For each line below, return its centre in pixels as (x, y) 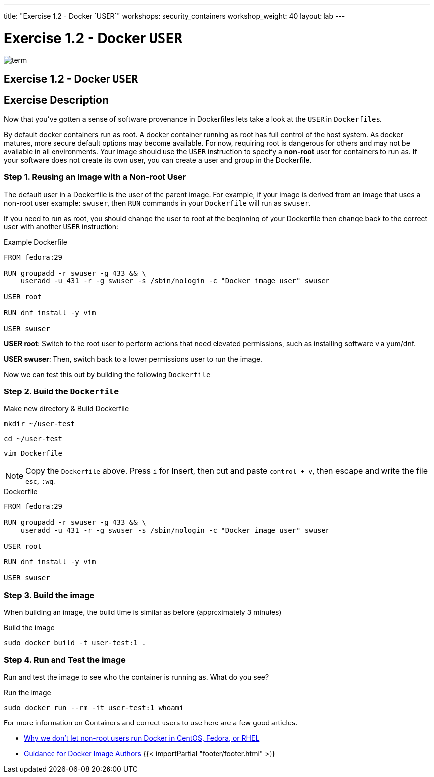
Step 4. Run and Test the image (65, 660)
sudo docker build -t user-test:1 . (75, 643)
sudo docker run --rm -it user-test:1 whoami (94, 707)
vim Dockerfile (33, 454)
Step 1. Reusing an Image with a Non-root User (95, 177)
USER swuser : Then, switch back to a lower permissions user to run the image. (133, 359)
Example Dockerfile (36, 242)
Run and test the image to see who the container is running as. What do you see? (136, 677)
